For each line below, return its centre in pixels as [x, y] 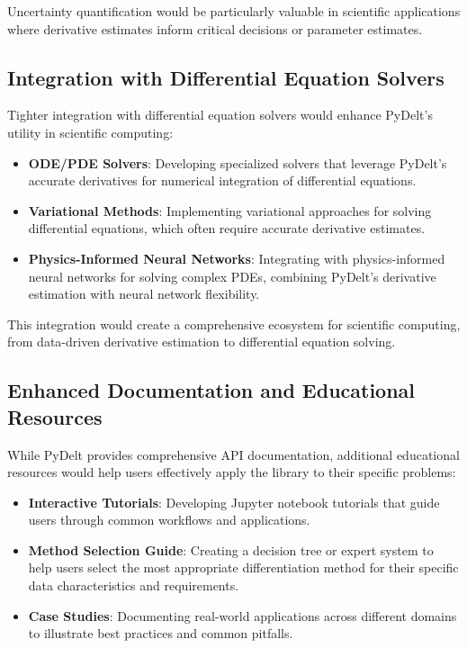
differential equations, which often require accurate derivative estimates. [227, 228]
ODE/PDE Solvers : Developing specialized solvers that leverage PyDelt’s [238, 162]
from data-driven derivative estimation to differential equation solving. [202, 342]
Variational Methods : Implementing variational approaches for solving [230, 210]
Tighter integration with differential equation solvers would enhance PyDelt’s [220, 115]
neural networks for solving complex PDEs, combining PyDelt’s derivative [232, 276]
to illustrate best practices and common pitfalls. [161, 633]
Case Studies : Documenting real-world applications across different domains [242, 615]
